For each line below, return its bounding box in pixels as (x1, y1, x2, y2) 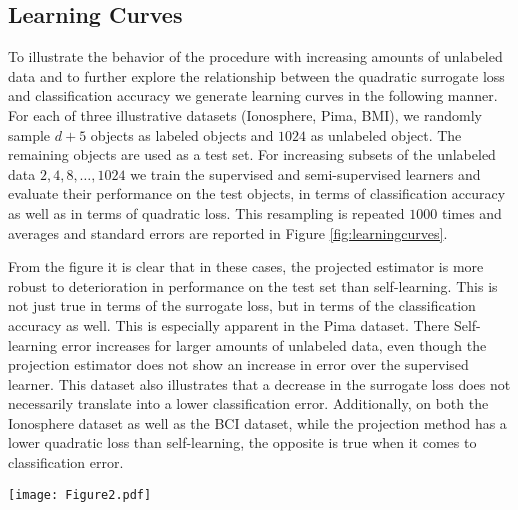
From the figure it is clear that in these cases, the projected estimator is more (8, 256, 484, 277)
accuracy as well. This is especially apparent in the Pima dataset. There (8, 314, 450, 335)
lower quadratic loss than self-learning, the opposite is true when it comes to (8, 432, 477, 453)
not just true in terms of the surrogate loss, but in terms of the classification (8, 295, 476, 316)
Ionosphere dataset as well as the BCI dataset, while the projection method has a (8, 412, 507, 433)
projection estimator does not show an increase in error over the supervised (8, 354, 469, 375)
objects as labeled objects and (90, 124, 274, 145)
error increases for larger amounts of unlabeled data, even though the (61, 334, 487, 355)
